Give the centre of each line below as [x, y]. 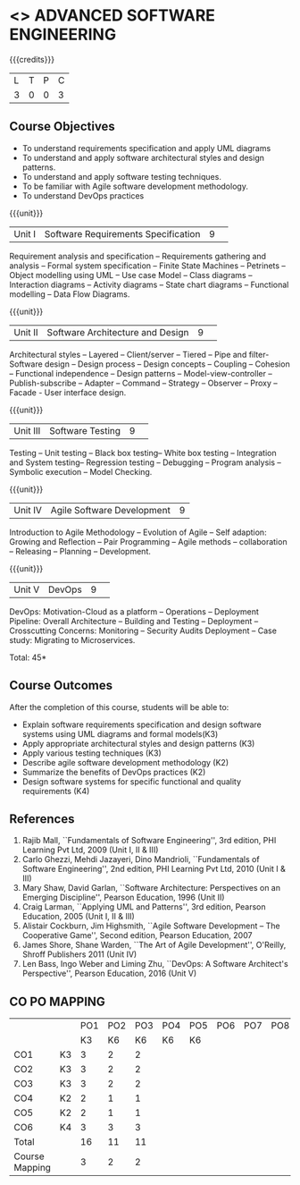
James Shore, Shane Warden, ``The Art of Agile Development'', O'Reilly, [154, 945]
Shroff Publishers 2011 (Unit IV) [79, 954]
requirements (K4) [56, 791]
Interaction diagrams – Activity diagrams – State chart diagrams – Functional [149, 284]
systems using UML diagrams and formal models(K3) [120, 733]
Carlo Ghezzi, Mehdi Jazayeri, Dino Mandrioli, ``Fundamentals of [141, 859]
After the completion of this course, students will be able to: [119, 707]
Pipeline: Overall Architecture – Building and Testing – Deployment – [134, 621]
